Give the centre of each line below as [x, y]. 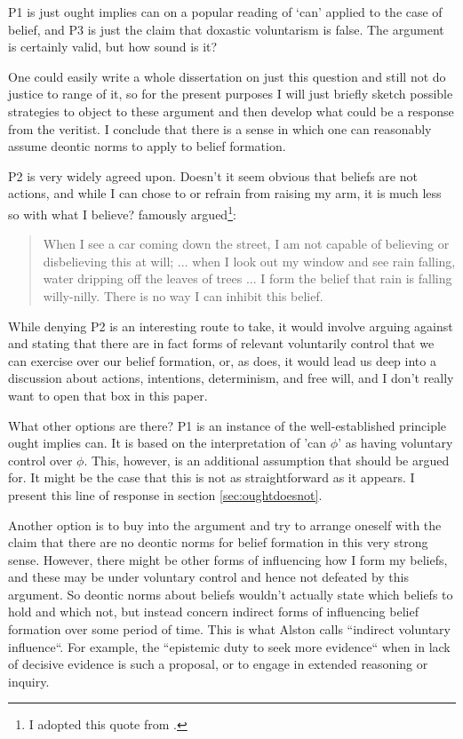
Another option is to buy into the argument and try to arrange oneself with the [225, 524]
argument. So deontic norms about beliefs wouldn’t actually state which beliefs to [231, 594]
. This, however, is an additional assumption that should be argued [267, 460]
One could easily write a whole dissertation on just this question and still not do [227, 76]
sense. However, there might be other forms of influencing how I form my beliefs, [228, 559]
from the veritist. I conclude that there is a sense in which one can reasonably [220, 128]
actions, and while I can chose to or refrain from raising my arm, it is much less [225, 193]
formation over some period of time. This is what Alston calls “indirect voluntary [229, 629]
